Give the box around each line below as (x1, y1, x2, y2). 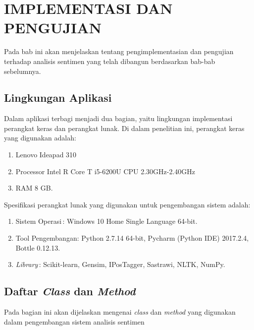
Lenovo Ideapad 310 (15, 149, 77, 160)
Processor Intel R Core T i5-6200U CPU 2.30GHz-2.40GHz (15, 166, 196, 176)
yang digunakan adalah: (4, 132, 76, 143)
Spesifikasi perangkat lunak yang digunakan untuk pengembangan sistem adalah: (4, 199, 251, 209)
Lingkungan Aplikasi (4, 90, 112, 105)
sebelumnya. (4, 66, 41, 76)
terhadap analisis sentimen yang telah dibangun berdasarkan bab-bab (4, 56, 215, 66)
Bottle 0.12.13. (15, 242, 60, 253)
